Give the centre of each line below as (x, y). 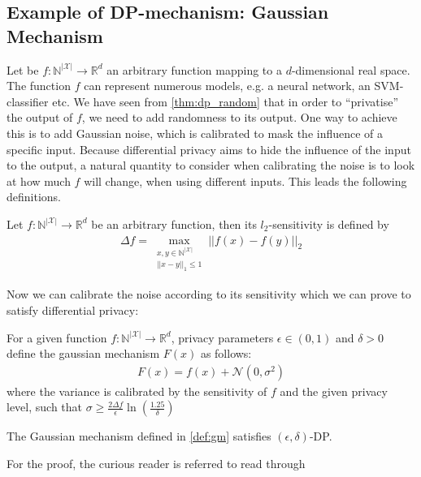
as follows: (226, 353)
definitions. (34, 197)
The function (39, 86)
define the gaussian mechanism (83, 353)
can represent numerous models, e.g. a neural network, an (227, 86)
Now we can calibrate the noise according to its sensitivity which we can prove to (209, 294)
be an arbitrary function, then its (174, 223)
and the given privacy (334, 391)
